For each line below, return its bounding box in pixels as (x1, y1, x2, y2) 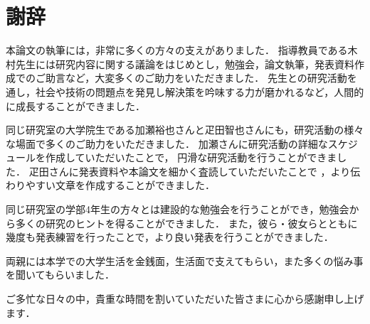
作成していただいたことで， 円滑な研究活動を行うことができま (45, 150, 337, 165)
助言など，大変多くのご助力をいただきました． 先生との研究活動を (45, 70, 357, 85)
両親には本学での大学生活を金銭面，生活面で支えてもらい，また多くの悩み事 (6, 253, 364, 268)
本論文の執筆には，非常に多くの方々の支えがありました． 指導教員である (6, 43, 348, 58)
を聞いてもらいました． (6, 267, 115, 282)
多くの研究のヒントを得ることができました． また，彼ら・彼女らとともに (15, 215, 358, 230)
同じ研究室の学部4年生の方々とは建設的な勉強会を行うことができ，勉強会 (6, 202, 349, 217)
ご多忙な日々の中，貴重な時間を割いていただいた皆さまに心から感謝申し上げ (6, 291, 364, 306)
